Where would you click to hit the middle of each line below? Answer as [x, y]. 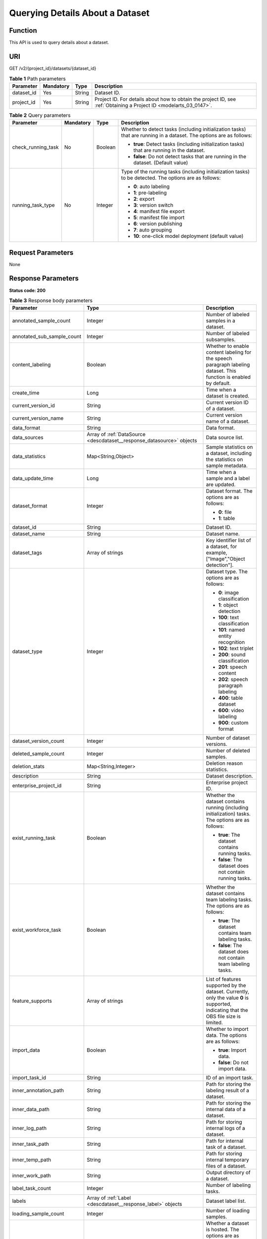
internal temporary [227, 1160]
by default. [218, 383]
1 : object [228, 605]
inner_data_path [31, 1109]
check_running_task [35, 147]
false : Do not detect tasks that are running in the [190, 157]
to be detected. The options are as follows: [171, 178]
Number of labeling [228, 1185]
